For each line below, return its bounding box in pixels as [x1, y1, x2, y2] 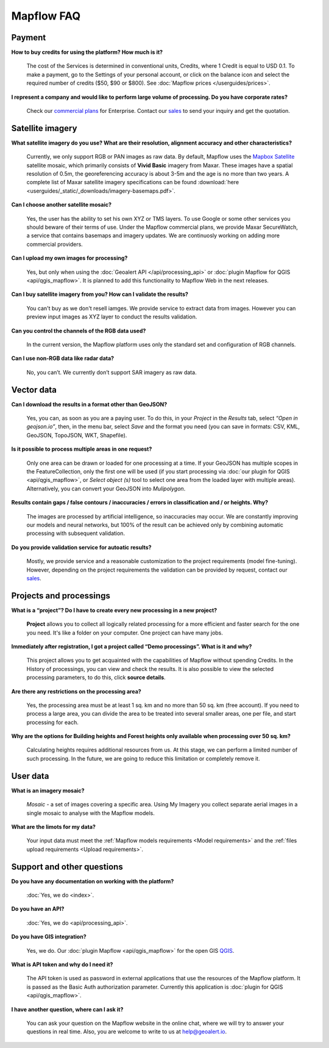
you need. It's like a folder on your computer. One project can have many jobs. [26, 629, 224, 636]
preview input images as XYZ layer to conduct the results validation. [26, 313, 197, 320]
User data [11, 770, 49, 781]
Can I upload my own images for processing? [11, 254, 128, 262]
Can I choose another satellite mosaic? [11, 201, 112, 209]
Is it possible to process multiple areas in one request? [11, 445, 152, 453]
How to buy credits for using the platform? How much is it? [11, 49, 163, 56]
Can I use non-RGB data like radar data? [11, 354, 115, 362]
